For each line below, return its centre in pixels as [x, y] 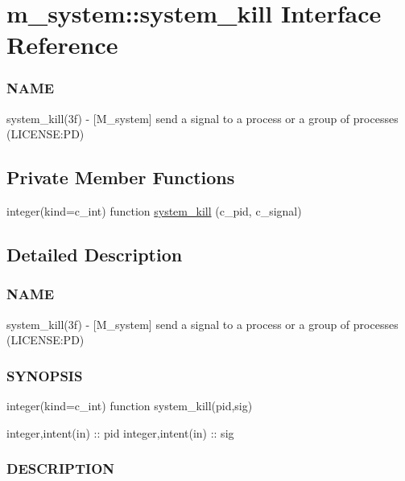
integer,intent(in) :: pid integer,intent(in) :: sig [120, 432]
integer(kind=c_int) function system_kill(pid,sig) [130, 406]
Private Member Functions [121, 177]
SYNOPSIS [45, 375]
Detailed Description [95, 255]
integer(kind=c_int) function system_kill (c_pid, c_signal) [154, 211]
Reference [62, 45]
